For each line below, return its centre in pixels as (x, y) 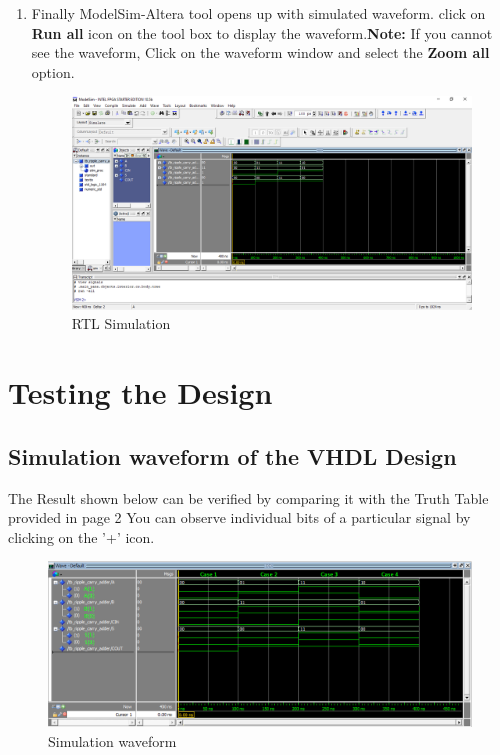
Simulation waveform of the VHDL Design (232, 455)
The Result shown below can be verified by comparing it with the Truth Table (248, 497)
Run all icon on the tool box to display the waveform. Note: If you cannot (262, 32)
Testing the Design (140, 392)
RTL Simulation (121, 323)
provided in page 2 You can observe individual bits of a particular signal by (239, 517)
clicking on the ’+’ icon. (81, 536)
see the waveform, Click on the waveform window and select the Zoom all (260, 52)
